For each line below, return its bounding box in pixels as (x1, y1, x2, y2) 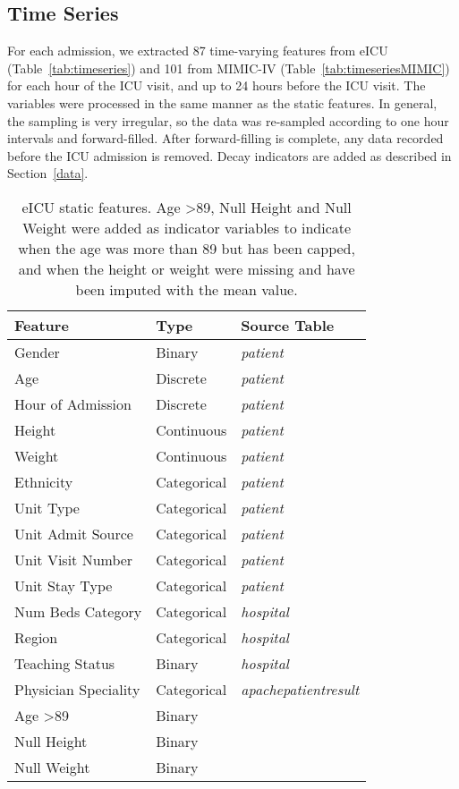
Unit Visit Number (14, 548, 133, 570)
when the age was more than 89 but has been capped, (18, 237, 355, 259)
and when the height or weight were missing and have (18, 258, 355, 279)
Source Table (241, 314, 335, 335)
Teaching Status (14, 652, 115, 674)
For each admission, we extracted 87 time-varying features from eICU (7, 41, 388, 60)
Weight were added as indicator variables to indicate (22, 216, 352, 238)
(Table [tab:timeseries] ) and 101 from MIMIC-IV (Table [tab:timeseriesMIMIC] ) (7, 58, 450, 77)
